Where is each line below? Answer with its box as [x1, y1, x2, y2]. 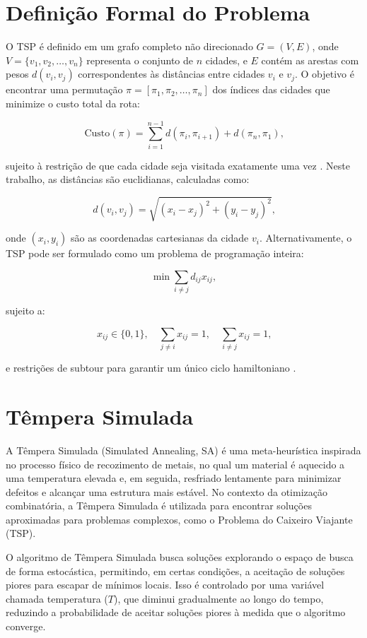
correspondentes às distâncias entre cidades [78, 66, 265, 81]
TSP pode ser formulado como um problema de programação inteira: [6, 246, 304, 261]
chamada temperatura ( [6, 591, 108, 605]
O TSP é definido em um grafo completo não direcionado [6, 39, 253, 54]
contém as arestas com [261, 52, 359, 67]
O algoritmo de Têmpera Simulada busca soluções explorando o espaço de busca [6, 550, 354, 565]
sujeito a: [6, 303, 45, 318]
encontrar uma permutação [6, 82, 123, 97]
